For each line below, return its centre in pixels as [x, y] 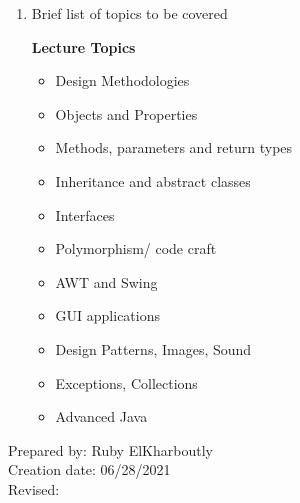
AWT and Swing [106, 281]
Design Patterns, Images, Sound [153, 348]
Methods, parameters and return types [174, 147]
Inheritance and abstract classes [153, 180]
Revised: [34, 488]
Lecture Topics [83, 46]
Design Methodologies [122, 80]
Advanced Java [101, 416]
